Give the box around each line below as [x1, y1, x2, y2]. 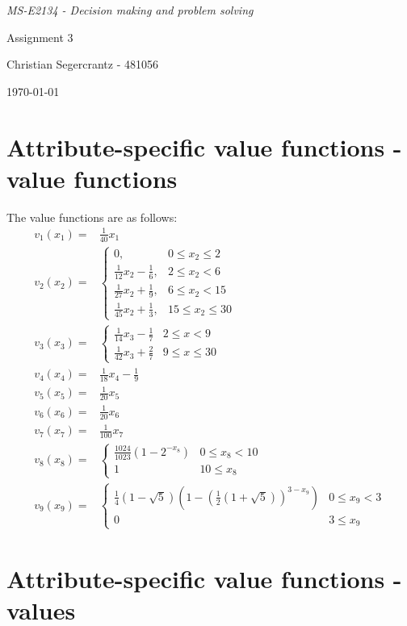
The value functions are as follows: [6, 208, 178, 225]
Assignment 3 [6, 28, 73, 45]
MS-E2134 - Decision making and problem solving [6, 2, 254, 18]
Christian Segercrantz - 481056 [6, 56, 159, 73]
